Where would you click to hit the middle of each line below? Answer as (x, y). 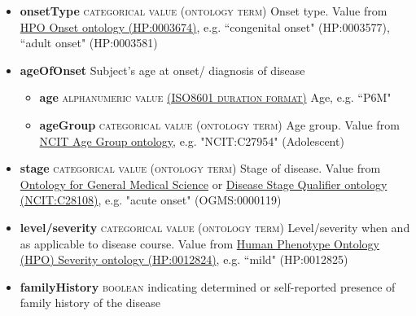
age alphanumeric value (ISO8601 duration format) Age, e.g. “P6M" (215, 97)
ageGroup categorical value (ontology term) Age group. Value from (219, 124)
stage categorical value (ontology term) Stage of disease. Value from (200, 168)
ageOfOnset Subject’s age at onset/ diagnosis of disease (162, 70)
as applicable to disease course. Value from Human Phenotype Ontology (200, 243)
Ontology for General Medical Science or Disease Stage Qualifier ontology (204, 184)
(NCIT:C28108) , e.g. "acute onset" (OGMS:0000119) (151, 200)
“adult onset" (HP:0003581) (89, 43)
